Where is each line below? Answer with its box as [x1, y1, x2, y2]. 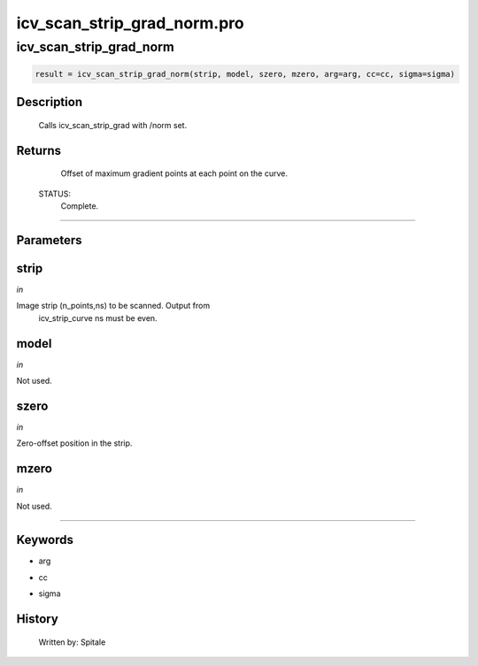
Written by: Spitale [38, 637, 106, 647]
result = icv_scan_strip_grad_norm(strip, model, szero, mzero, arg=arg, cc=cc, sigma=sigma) [35, 69, 456, 79]
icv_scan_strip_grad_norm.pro [16, 13, 244, 33]
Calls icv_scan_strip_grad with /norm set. [38, 119, 188, 130]
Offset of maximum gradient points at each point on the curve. [60, 168, 288, 179]
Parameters [16, 233, 82, 248]
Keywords [16, 532, 74, 547]
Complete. [60, 200, 99, 211]
